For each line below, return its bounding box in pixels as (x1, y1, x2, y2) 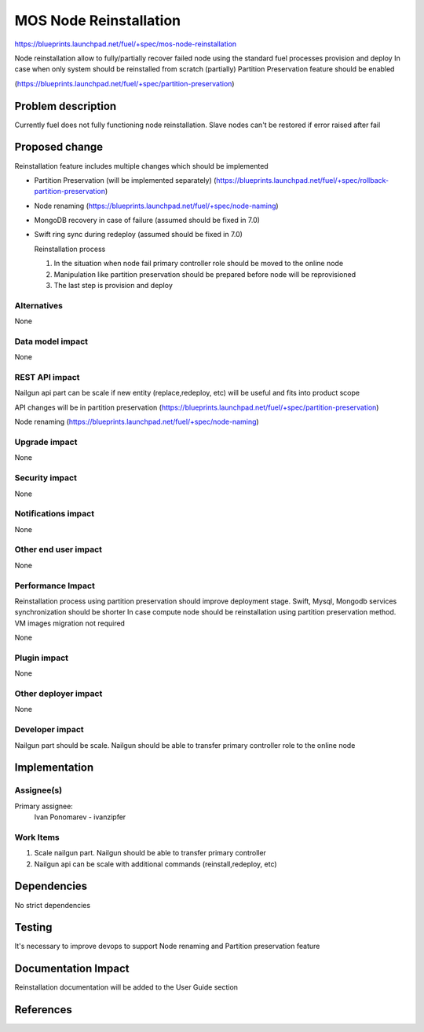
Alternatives (14, 300, 63, 311)
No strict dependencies (14, 900, 90, 910)
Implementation (14, 761, 94, 775)
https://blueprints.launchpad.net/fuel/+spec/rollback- (216, 175, 389, 184)
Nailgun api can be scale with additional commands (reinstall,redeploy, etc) (34, 859, 278, 869)
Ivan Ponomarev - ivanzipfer (34, 812, 126, 822)
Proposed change (14, 140, 104, 154)
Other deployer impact (14, 688, 103, 699)
